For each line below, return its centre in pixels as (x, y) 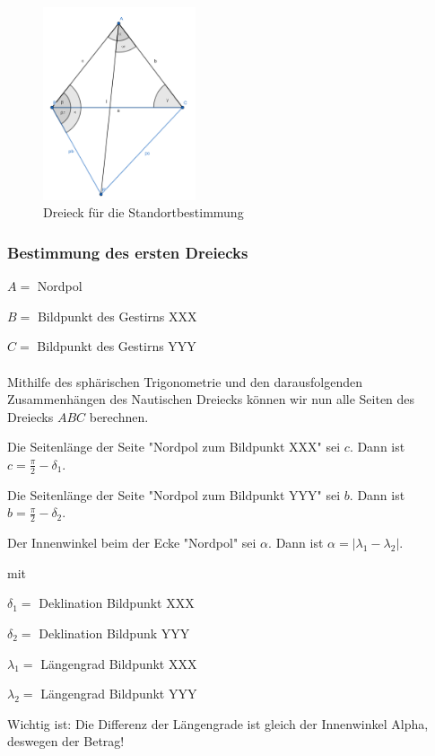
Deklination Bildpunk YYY (114, 633)
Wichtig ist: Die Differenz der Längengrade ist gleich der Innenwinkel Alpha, (218, 723)
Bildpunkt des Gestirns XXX (117, 316)
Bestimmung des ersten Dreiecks (128, 252)
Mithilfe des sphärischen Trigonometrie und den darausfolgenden (185, 381)
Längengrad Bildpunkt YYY (119, 694)
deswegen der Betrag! (66, 741)
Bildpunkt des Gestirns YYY (117, 346)
